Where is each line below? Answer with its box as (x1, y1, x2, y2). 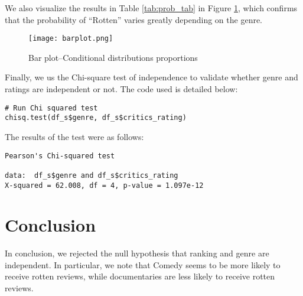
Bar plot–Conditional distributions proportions (28, 51, 198, 63)
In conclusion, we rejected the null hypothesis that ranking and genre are (5, 247, 269, 259)
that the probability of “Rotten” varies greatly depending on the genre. (5, 13, 263, 25)
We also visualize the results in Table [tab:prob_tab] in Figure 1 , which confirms (5, 2, 298, 14)
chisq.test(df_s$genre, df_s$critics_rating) (5, 113, 187, 122)
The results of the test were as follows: (5, 130, 144, 142)
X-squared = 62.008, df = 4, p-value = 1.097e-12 (5, 181, 204, 190)
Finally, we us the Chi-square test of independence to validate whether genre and (5, 71, 298, 83)
